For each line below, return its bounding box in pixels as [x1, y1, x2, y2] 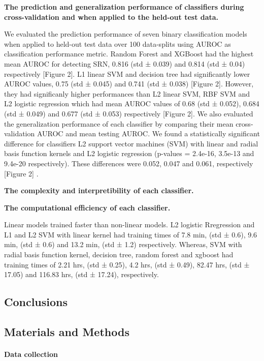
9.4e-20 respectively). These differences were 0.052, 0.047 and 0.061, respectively [4, 158, 253, 168]
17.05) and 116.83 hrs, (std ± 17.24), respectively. [4, 269, 159, 280]
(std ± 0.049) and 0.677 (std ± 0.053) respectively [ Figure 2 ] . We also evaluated [4, 108, 253, 118]
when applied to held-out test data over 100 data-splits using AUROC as [4, 38, 231, 49]
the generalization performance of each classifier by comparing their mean [4, 118, 234, 129]
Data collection [4, 349, 58, 359]
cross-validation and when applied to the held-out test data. [4, 11, 219, 22]
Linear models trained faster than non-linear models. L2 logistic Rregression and [4, 219, 255, 230]
